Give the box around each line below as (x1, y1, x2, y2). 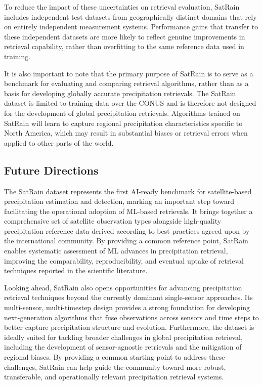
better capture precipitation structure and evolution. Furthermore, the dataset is (4, 322, 254, 332)
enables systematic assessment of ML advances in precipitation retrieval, (4, 245, 228, 256)
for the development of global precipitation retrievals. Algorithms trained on (4, 107, 240, 118)
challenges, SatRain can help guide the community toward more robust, (4, 361, 226, 372)
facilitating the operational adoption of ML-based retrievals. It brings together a (4, 205, 253, 216)
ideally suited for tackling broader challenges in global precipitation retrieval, (4, 331, 243, 342)
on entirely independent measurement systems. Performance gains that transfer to (4, 21, 258, 32)
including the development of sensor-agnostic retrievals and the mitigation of (4, 341, 242, 352)
